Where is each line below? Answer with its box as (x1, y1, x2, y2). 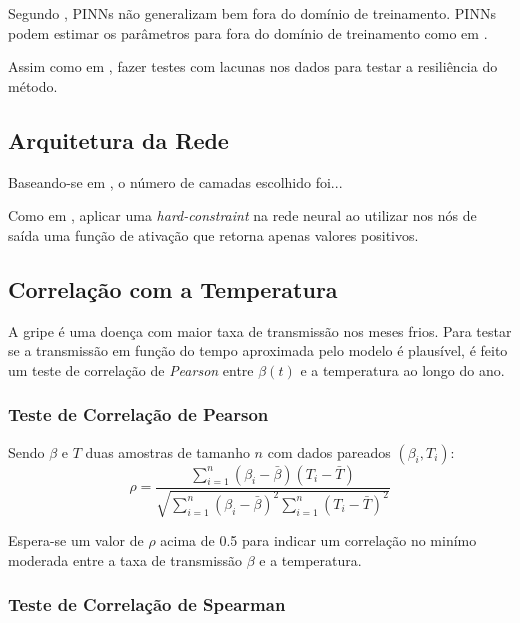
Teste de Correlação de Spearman (8, 592, 286, 617)
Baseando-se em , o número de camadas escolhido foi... (8, 171, 343, 192)
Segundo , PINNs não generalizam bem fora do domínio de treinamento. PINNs (8, 3, 496, 23)
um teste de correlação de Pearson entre (8, 359, 254, 380)
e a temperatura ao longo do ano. (300, 359, 505, 380)
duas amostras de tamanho (85, 441, 250, 462)
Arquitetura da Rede (8, 124, 229, 155)
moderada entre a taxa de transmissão (8, 549, 243, 570)
